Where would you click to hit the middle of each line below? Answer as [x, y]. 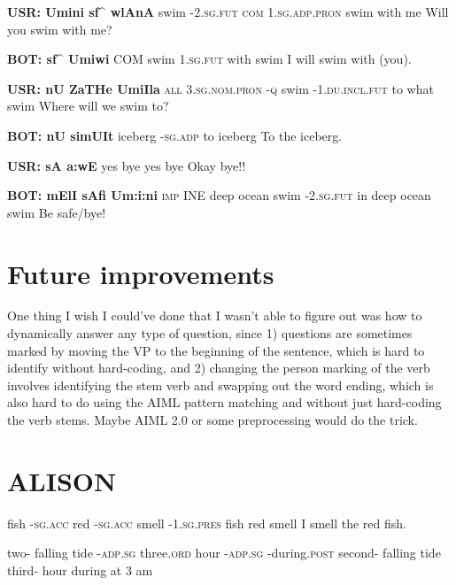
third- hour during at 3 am [80, 570]
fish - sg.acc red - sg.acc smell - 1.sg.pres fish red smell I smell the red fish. [207, 523]
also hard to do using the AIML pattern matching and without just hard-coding [224, 402]
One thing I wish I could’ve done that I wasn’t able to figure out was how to [215, 316]
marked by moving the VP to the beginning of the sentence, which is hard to [216, 350]
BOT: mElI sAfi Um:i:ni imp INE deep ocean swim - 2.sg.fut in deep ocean [219, 195]
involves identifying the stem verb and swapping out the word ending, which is [220, 385]
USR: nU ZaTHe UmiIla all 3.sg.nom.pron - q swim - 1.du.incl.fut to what [220, 88]
